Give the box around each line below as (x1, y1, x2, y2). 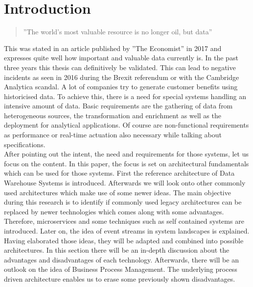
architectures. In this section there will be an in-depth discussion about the (4, 245, 230, 255)
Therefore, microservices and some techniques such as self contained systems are (4, 216, 244, 226)
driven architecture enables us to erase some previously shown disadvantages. (4, 273, 235, 284)
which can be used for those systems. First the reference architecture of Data (4, 168, 235, 178)
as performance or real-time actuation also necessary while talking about (4, 130, 222, 140)
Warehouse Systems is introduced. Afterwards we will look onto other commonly (4, 178, 246, 188)
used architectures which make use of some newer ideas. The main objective (4, 187, 231, 197)
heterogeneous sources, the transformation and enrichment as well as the (4, 110, 221, 120)
